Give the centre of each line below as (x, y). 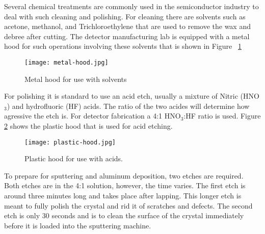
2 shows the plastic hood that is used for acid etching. (88, 126)
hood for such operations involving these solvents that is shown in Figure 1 (123, 46)
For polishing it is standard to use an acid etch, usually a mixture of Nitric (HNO (132, 96)
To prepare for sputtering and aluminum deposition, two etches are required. (124, 175)
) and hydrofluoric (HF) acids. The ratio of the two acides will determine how (128, 106)
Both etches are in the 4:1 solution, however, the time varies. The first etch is (125, 185)
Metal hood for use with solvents (76, 79)
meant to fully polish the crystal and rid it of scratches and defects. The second (128, 205)
